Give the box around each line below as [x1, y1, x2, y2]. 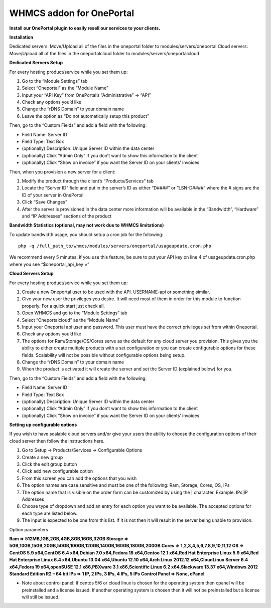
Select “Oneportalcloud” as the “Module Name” [22, 317, 120, 323]
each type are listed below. [22, 510, 78, 516]
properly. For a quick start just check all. [22, 303, 105, 309]
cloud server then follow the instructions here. [9, 438, 105, 444]
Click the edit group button [22, 461, 77, 467]
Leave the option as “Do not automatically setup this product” [22, 113, 149, 119]
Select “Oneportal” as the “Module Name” [22, 85, 109, 91]
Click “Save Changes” [22, 199, 68, 205]
